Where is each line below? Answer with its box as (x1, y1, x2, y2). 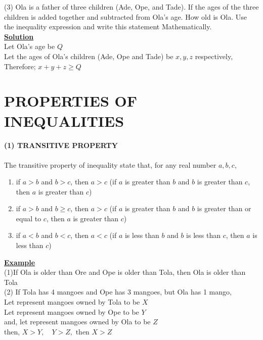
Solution (4, 31, 34, 41)
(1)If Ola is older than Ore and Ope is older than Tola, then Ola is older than (4, 267, 246, 277)
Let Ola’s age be (4, 41, 55, 52)
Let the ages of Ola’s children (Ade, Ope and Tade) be (4, 51, 173, 61)
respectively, (195, 51, 233, 61)
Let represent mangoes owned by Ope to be (4, 306, 139, 317)
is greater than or (197, 203, 251, 214)
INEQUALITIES (4, 110, 124, 131)
